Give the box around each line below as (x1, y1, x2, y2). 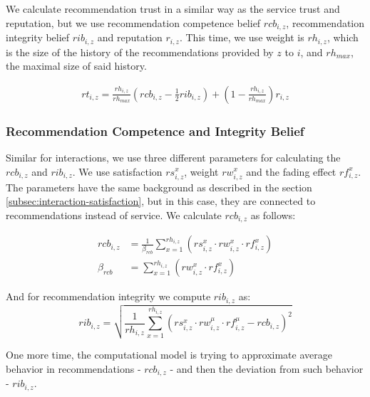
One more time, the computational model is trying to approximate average (6, 347, 332, 362)
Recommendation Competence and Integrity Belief (6, 122, 304, 139)
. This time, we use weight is (179, 30, 304, 45)
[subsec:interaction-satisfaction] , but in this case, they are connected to (6, 194, 316, 208)
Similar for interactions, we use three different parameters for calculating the (6, 149, 341, 164)
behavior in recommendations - (6, 361, 141, 376)
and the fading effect (246, 164, 336, 179)
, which (327, 30, 359, 45)
